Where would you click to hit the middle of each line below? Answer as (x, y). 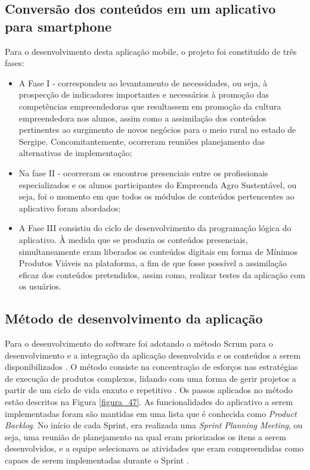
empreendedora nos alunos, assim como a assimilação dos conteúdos (142, 118)
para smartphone (58, 26)
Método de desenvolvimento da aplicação (134, 318)
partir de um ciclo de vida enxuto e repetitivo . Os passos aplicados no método (149, 390)
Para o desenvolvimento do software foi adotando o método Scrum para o (139, 343)
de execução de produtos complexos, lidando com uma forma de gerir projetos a (151, 378)
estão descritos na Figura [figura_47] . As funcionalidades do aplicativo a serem (149, 402)
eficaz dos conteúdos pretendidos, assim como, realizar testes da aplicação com (162, 274)
